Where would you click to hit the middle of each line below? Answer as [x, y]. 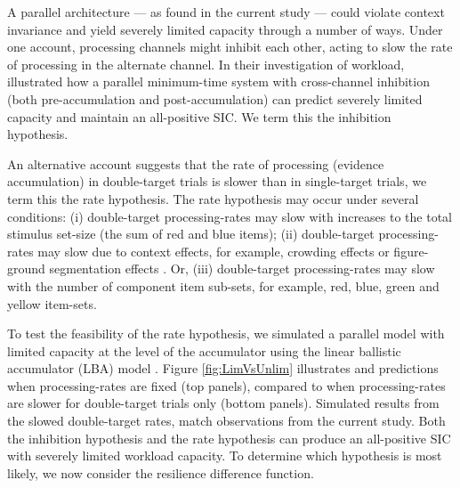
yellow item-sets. [52, 303]
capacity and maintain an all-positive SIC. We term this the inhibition [199, 116]
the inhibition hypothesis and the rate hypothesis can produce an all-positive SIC [229, 438]
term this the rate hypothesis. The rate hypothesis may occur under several [213, 198]
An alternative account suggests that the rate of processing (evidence [196, 163]
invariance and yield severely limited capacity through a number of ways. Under [225, 29]
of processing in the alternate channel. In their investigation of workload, [206, 64]
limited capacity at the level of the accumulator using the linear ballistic [204, 350]
